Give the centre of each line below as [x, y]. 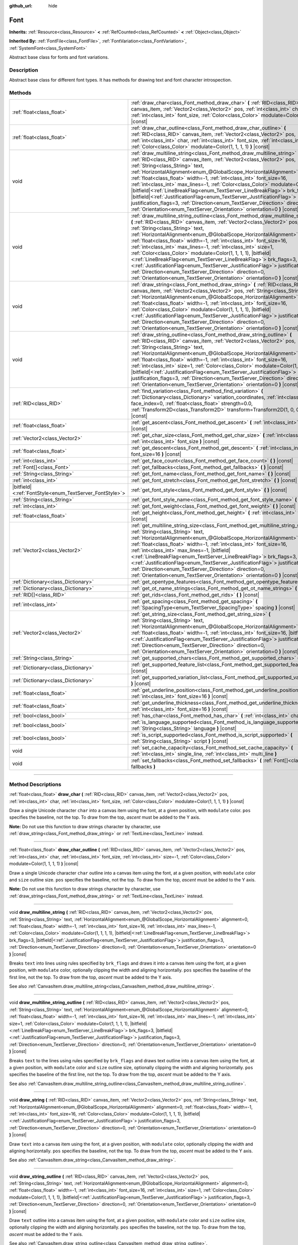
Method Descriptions [35, 784]
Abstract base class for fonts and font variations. [59, 57]
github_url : [21, 6]
